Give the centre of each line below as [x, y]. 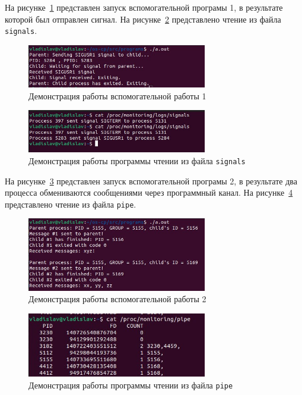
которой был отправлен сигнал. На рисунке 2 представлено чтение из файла [143, 19]
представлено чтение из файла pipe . [71, 204]
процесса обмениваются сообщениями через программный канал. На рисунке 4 [149, 192]
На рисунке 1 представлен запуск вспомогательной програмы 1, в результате [144, 7]
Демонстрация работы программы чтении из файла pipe [131, 385]
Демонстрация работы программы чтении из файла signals [137, 160]
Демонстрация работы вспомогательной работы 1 [117, 95]
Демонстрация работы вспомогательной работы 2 [117, 299]
